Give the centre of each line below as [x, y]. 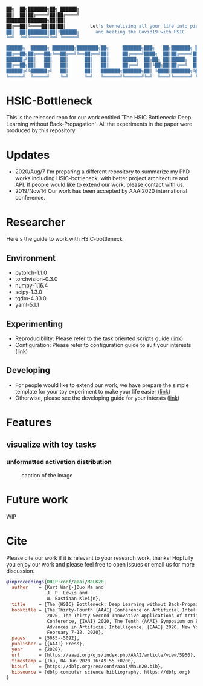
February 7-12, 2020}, [75, 633]
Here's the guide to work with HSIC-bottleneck [64, 239]
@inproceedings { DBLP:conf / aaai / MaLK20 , [56, 582]
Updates [28, 155]
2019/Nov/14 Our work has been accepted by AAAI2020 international [101, 191]
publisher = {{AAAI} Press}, [48, 644]
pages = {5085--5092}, [46, 638]
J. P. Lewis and [67, 593]
